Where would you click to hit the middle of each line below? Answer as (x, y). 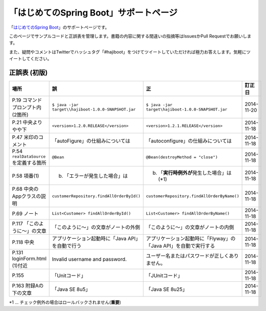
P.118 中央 (23, 242)
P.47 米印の (25, 137)
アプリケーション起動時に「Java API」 (96, 238)
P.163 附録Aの (28, 286)
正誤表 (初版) (28, 72)
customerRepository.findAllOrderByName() (193, 196)
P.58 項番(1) (25, 176)
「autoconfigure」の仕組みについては (189, 141)
